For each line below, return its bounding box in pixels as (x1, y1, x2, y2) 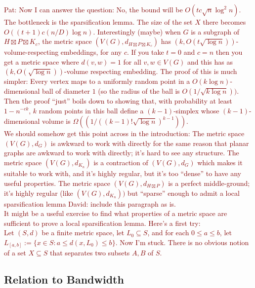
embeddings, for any (60, 47, 122, 57)
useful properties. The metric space (4, 178, 110, 188)
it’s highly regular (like (4, 187, 73, 198)
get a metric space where (4, 56, 79, 67)
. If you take (127, 47, 164, 57)
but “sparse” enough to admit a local (127, 187, 240, 198)
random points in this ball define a (39, 105, 144, 115)
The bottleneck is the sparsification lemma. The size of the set (4, 17, 193, 27)
